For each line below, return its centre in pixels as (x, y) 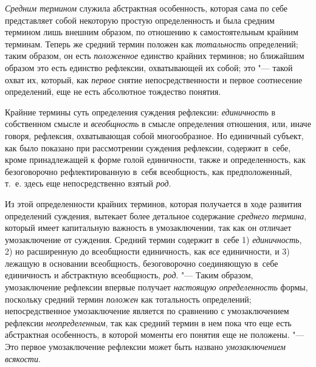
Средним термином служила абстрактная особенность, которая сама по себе (146, 8)
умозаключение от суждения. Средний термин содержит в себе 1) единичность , (153, 239)
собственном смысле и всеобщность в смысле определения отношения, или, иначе (158, 124)
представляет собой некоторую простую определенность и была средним (140, 20)
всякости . (23, 358)
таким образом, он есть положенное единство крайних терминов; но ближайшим (155, 56)
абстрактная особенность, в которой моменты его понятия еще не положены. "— (155, 334)
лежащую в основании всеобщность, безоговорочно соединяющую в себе (142, 263)
